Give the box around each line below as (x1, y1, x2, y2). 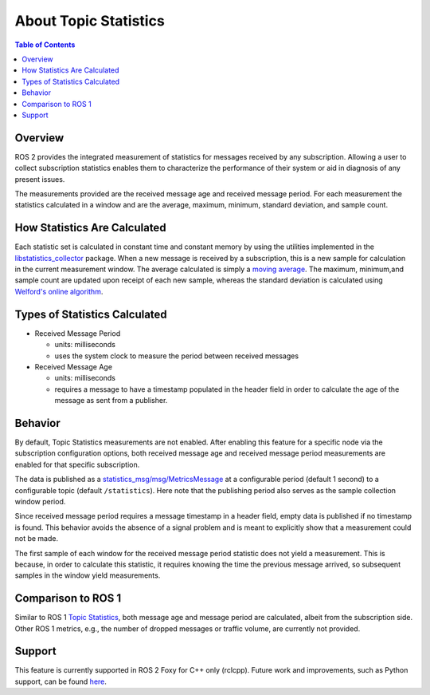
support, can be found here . (14, 677, 107, 686)
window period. (14, 496, 66, 506)
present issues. (14, 174, 65, 184)
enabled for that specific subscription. (14, 460, 140, 469)
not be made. (14, 534, 59, 543)
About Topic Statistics (14, 12, 165, 30)
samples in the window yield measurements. (14, 571, 161, 580)
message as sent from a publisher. (54, 396, 168, 405)
